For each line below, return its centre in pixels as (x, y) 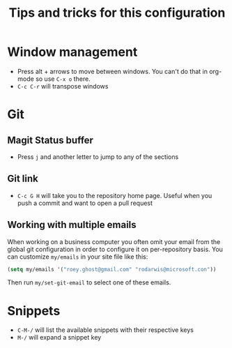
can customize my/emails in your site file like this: (78, 257)
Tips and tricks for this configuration (117, 13)
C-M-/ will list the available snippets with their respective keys (105, 330)
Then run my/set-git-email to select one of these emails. (89, 282)
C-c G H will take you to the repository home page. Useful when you (115, 195)
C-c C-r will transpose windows (63, 86)
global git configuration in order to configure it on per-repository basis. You (115, 249)
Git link (23, 179)
